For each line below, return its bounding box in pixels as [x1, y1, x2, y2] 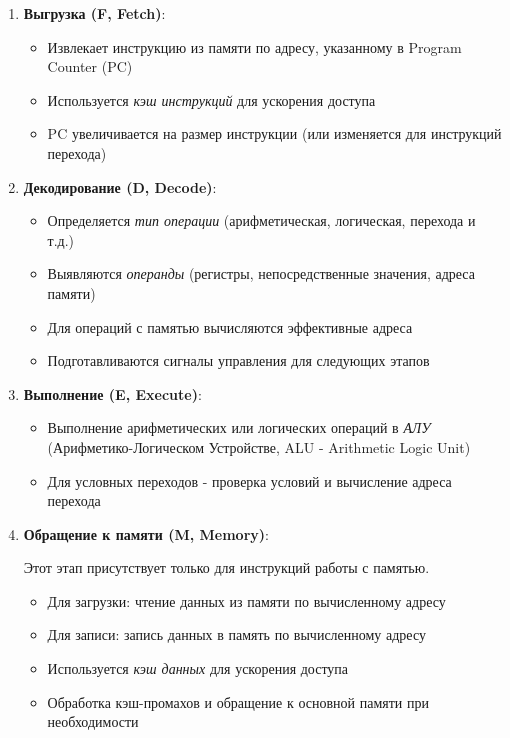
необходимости [47, 711, 139, 732]
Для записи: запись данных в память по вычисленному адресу [47, 624, 426, 645]
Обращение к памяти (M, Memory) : [23, 523, 269, 544]
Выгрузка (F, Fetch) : [23, 3, 166, 23]
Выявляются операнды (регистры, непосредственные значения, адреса [47, 263, 475, 284]
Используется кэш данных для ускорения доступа [47, 658, 349, 679]
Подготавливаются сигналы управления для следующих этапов [47, 350, 430, 371]
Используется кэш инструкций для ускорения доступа [47, 89, 376, 110]
